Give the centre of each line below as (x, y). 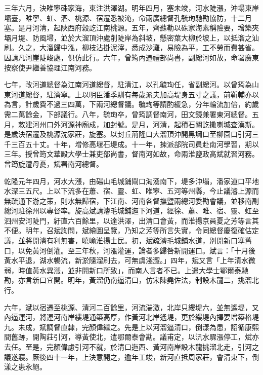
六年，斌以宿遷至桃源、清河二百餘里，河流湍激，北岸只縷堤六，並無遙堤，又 (131, 307)
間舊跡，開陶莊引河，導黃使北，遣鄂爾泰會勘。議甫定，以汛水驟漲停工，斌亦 (131, 337)
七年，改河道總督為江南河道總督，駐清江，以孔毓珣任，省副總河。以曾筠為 (128, 84)
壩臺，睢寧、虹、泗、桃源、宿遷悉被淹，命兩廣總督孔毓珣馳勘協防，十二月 (128, 17)
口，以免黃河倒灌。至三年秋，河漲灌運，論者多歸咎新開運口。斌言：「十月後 (130, 250)
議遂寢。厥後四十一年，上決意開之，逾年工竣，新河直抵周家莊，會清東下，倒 (131, 357)
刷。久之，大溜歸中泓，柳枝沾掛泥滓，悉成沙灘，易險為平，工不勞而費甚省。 (131, 47)
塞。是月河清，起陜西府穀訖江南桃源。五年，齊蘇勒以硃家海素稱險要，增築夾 (131, 28)
